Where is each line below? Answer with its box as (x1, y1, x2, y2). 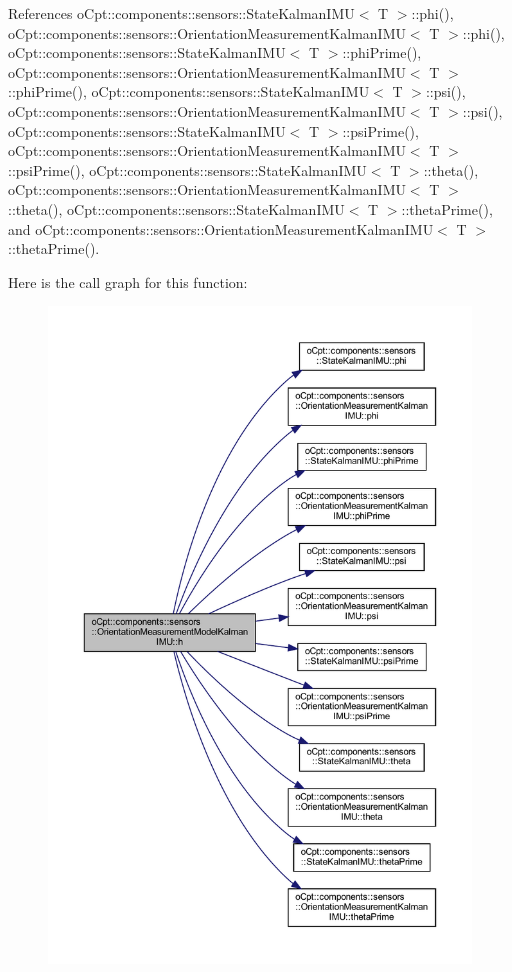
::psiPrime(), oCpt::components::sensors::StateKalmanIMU (8, 159, 367, 180)
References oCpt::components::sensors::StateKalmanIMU (8, 3, 355, 23)
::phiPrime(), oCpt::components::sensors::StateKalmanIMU (8, 81, 370, 102)
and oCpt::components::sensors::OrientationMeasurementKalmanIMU (8, 218, 434, 239)
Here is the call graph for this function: (8, 271, 248, 292)
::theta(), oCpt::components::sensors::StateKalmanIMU (8, 198, 345, 219)
